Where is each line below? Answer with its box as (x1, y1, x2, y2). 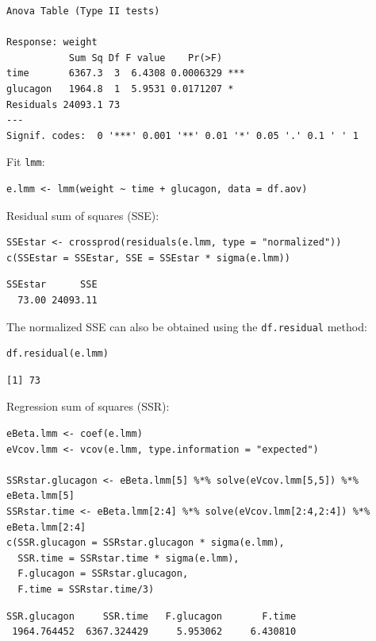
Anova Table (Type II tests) (6, 6, 160, 17)
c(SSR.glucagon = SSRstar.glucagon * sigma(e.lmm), (6, 537, 285, 549)
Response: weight (6, 37, 98, 48)
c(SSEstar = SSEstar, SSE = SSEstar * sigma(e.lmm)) (6, 252, 290, 264)
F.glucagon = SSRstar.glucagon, (17, 568, 189, 580)
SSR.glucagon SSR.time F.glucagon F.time (6, 610, 297, 622)
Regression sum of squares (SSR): (6, 398, 170, 415)
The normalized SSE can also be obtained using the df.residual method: (6, 318, 367, 334)
